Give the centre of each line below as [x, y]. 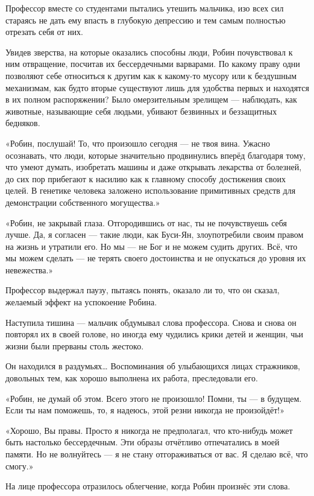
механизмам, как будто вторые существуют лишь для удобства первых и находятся [158, 87]
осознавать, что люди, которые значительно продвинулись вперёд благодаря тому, [155, 155]
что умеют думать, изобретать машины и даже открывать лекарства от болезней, [154, 167]
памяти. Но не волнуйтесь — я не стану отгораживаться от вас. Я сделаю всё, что [157, 454]
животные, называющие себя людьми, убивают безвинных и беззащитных [141, 111]
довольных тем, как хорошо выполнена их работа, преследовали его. [132, 378]
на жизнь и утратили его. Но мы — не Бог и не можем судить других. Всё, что [152, 246]
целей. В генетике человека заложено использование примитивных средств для [151, 190]
